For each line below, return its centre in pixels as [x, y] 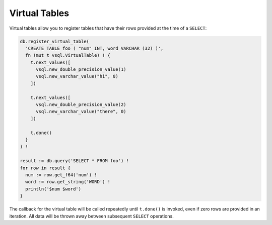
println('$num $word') [53, 189]
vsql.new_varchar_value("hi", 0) [77, 76]
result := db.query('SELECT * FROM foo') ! [75, 161]
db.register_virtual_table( [54, 41]
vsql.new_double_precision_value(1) [81, 70]
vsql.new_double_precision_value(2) [81, 105]
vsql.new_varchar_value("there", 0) [81, 111]
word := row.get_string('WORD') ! [68, 182]
